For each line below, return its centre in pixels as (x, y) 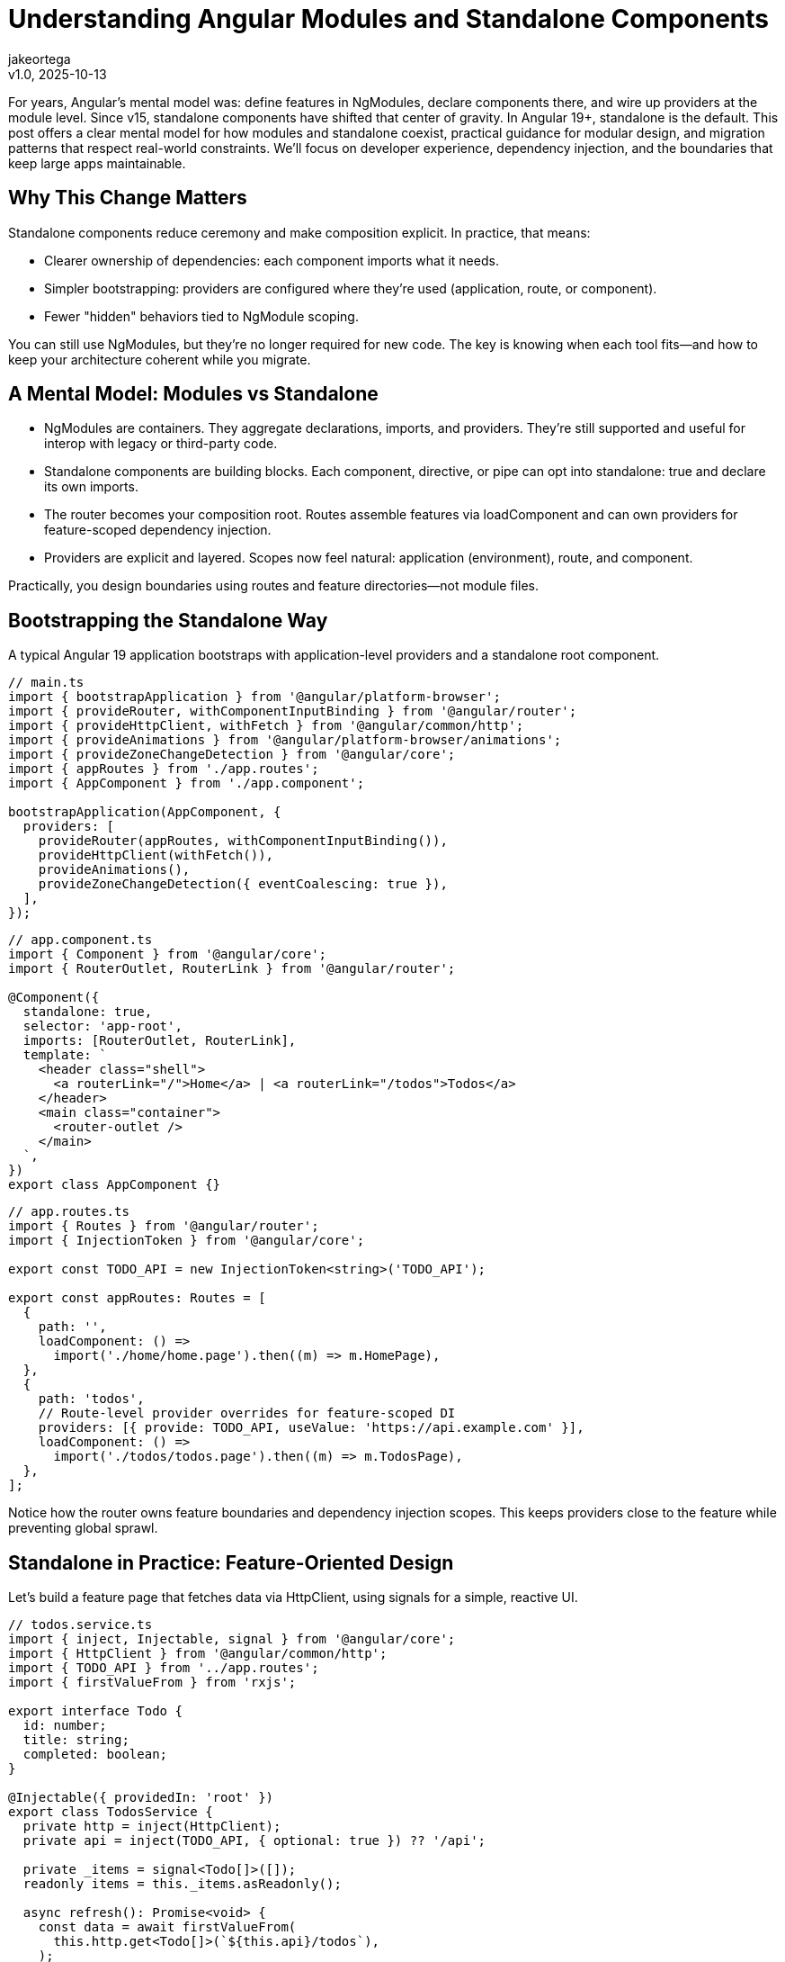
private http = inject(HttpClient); (152, 1827)
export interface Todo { (95, 1711)
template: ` (65, 1055)
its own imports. (91, 487)
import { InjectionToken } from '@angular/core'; (187, 1241)
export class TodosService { (111, 1812)
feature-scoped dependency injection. (158, 530)
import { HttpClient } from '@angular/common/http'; (198, 1654)
